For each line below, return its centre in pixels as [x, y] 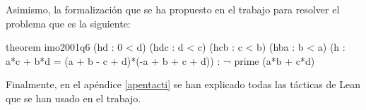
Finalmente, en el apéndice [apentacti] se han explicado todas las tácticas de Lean [183, 84]
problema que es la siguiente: [68, 23]
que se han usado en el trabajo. [73, 98]
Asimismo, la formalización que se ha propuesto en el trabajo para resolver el [173, 9]
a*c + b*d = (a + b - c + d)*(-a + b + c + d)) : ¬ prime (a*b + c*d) [160, 60]
